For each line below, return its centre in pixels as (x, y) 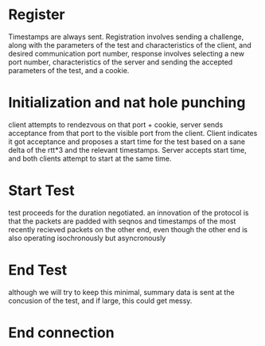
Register (37, 15)
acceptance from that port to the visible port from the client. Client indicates (133, 133)
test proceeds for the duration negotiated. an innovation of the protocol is (129, 212)
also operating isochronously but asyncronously (87, 238)
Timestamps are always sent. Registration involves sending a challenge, (126, 37)
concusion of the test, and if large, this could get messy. (100, 301)
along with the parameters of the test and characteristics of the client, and (130, 45)
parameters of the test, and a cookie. (69, 70)
